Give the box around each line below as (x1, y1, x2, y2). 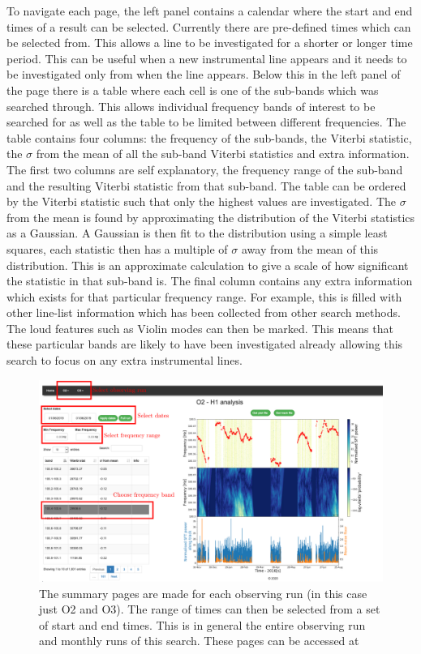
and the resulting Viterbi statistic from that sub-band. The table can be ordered (6, 177, 406, 194)
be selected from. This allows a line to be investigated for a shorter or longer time (6, 34, 413, 51)
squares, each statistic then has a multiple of (6, 240, 228, 257)
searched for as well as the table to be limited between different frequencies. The (6, 113, 406, 130)
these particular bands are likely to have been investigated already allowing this (6, 336, 403, 353)
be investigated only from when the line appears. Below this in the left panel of (6, 66, 401, 83)
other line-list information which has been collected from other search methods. (6, 304, 401, 321)
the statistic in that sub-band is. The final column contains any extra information (6, 272, 413, 289)
